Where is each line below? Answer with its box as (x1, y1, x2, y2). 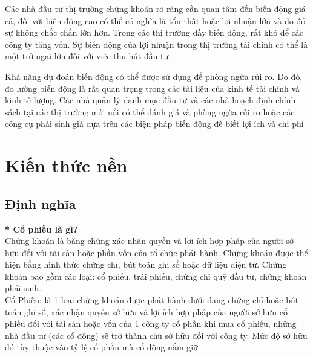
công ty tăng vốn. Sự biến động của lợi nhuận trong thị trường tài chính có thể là (5, 37, 308, 50)
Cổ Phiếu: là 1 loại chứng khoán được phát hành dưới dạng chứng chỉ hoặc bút (5, 294, 299, 306)
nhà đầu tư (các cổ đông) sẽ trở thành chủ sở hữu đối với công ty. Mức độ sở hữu (5, 329, 308, 341)
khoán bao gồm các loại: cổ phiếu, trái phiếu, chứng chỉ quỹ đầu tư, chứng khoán (5, 269, 307, 282)
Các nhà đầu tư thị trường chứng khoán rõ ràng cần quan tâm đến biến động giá (5, 2, 306, 14)
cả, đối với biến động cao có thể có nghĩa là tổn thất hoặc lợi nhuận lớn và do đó (5, 14, 306, 27)
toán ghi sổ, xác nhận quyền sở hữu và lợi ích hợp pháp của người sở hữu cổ (5, 305, 288, 318)
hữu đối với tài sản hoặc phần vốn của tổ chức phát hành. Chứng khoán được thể (5, 246, 308, 259)
